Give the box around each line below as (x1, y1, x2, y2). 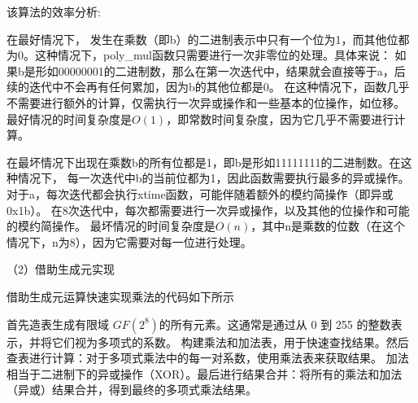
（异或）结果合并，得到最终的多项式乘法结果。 (7, 381, 257, 398)
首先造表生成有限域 (7, 315, 109, 332)
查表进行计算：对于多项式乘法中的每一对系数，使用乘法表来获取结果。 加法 (7, 349, 409, 366)
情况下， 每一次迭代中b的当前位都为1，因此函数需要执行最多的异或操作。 (17, 169, 410, 186)
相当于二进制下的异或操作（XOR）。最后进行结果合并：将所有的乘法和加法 (7, 365, 403, 382)
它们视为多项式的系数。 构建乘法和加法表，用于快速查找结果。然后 (51, 333, 409, 350)
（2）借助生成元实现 (7, 261, 115, 278)
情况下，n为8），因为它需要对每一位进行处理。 (7, 233, 252, 250)
